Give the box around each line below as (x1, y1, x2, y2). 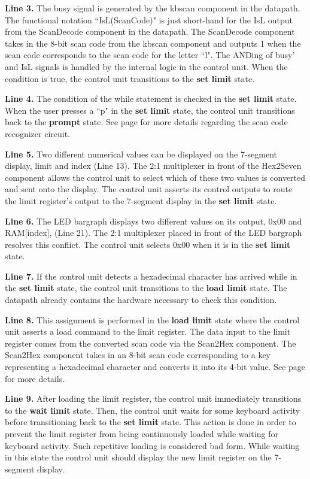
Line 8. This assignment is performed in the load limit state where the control (5, 313, 300, 326)
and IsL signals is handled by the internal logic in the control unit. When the (5, 60, 288, 72)
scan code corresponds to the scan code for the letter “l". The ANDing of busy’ (5, 48, 295, 61)
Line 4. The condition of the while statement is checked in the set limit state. (5, 92, 297, 105)
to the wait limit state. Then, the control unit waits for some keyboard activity (5, 404, 300, 416)
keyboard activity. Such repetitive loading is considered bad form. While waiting (5, 439, 300, 451)
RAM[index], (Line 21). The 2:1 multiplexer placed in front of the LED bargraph (5, 226, 302, 239)
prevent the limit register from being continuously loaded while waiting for (5, 428, 278, 439)
